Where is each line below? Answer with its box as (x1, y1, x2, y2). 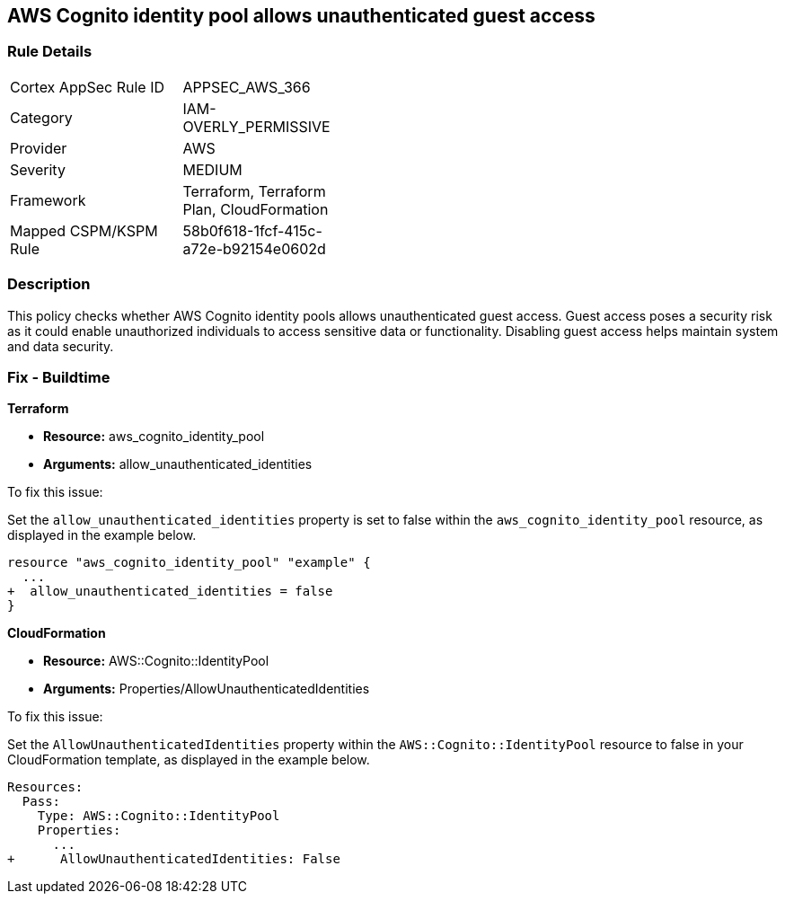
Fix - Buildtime (7, 367, 110, 386)
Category (10, 108, 73, 127)
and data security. (7, 338, 114, 354)
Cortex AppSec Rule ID (10, 77, 165, 96)
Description (7, 275, 91, 294)
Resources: (7, 780, 84, 795)
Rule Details (7, 42, 93, 61)
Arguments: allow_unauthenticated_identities (43, 456, 313, 473)
